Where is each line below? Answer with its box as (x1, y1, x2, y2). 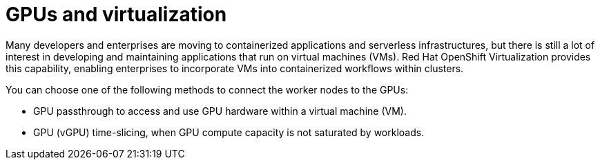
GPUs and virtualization (6, 3, 227, 26)
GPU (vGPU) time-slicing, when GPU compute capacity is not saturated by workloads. (33, 126, 425, 138)
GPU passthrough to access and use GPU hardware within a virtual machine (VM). (33, 104, 407, 117)
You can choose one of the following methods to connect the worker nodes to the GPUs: (6, 83, 409, 96)
